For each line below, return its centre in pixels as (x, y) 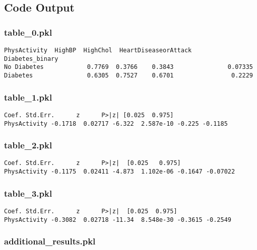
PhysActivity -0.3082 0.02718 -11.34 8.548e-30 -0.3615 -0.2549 (118, 220)
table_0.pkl (28, 32)
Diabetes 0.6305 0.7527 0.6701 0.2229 (128, 75)
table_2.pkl (28, 145)
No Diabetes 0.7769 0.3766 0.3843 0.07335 (128, 67)
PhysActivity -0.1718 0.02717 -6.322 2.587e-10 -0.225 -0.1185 (116, 123)
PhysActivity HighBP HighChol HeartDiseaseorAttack (98, 50)
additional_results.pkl (50, 241)
